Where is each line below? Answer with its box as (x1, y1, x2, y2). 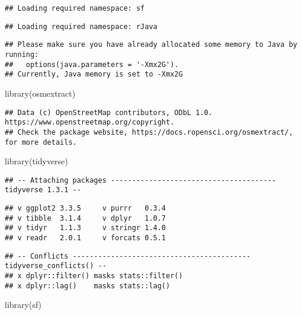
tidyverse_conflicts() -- (5, 262, 107, 271)
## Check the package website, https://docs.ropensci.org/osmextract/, (5, 128, 293, 136)
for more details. (5, 138, 77, 147)
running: (5, 50, 39, 59)
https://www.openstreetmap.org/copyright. (5, 118, 175, 127)
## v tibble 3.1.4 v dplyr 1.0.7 (5, 214, 166, 222)
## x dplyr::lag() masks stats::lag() (5, 281, 171, 290)
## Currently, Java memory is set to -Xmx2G (5, 70, 183, 79)
